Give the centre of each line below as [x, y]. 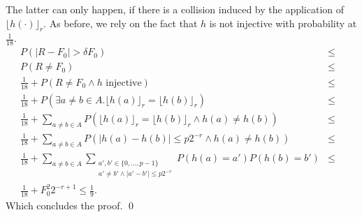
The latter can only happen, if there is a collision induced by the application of [175, 9]
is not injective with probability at [283, 23]
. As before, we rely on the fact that [121, 23]
